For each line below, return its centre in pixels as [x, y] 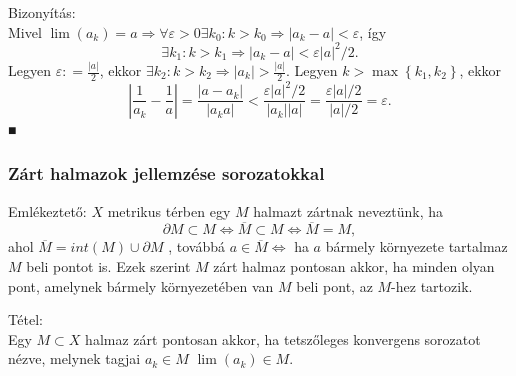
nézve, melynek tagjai [74, 358]
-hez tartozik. [432, 285]
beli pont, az [334, 285]
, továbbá [197, 246]
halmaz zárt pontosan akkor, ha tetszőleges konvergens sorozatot [283, 338]
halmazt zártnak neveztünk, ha [348, 210]
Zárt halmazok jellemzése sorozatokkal [166, 173]
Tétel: [25, 319]
